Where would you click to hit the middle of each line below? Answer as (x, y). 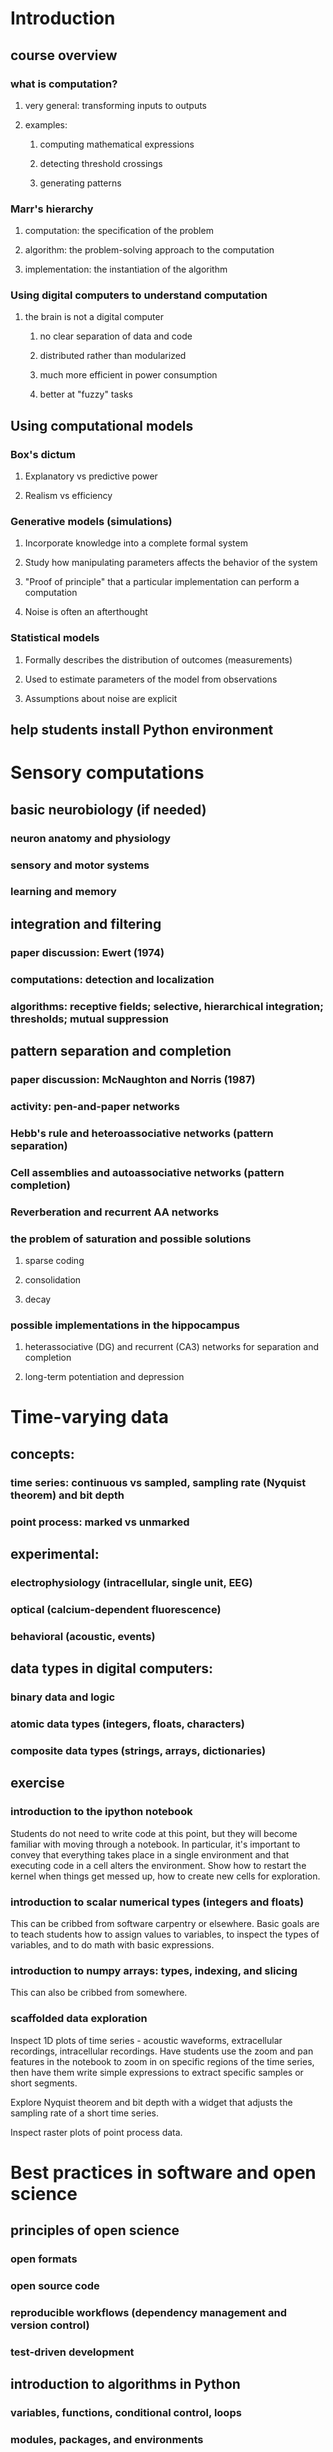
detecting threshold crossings (101, 163)
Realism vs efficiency (68, 496)
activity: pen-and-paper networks (95, 1106)
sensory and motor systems (80, 865)
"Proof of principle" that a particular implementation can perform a (162, 582)
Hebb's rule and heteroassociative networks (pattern (142, 1133)
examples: (46, 124)
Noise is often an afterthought (86, 612)
